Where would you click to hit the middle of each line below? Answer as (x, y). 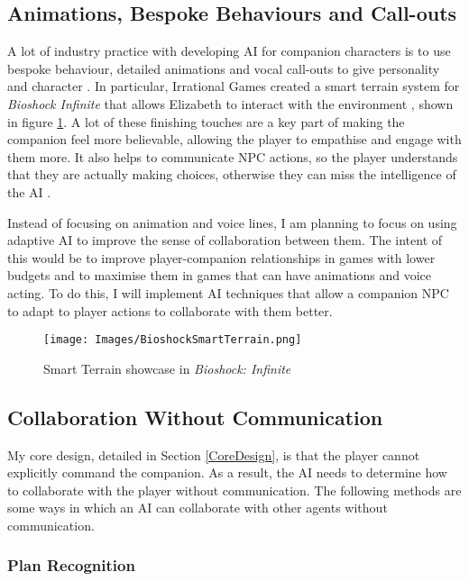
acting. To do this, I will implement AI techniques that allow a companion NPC (228, 292)
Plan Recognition (71, 565)
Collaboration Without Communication (195, 417)
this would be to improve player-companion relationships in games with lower (221, 257)
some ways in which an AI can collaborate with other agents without (198, 508)
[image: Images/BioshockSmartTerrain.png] (173, 340)
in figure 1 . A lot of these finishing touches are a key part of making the (206, 121)
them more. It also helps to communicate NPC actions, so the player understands (233, 156)
